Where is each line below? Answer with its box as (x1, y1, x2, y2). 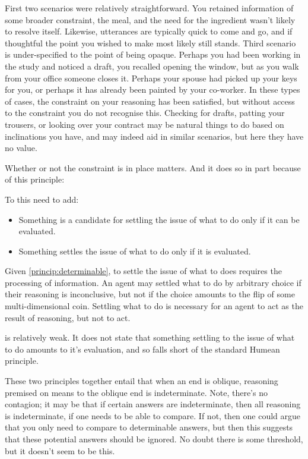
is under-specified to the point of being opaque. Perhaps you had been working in (5, 48, 301, 61)
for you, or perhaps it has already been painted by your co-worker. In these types (5, 83, 300, 96)
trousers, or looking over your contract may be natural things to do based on (5, 118, 284, 130)
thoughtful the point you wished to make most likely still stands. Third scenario (5, 36, 296, 49)
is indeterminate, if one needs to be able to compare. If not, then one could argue (5, 409, 301, 422)
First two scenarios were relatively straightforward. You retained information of (5, 2, 294, 14)
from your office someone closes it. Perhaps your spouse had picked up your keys (5, 71, 297, 84)
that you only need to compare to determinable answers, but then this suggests (5, 421, 293, 433)
